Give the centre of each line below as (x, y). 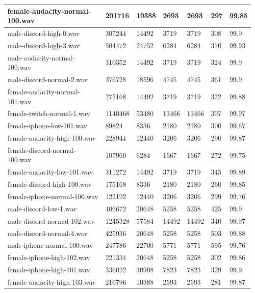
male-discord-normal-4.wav (48, 233)
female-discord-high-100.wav (50, 184)
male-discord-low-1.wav (42, 208)
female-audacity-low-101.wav (50, 172)
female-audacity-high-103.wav (52, 281)
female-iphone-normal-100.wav (53, 196)
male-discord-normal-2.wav (48, 79)
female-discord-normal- (42, 150)
